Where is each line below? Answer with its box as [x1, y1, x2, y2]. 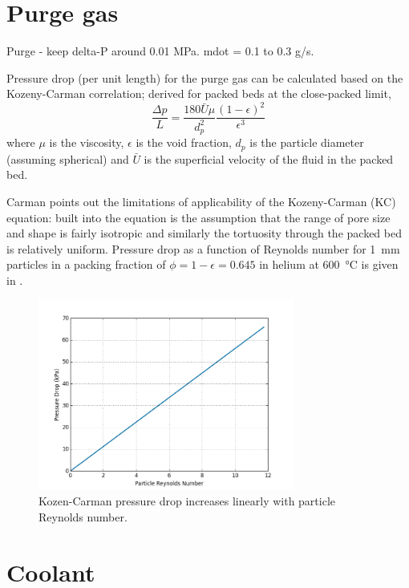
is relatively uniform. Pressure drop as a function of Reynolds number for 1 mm [6, 240, 400, 257]
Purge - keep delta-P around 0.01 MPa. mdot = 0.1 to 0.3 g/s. [6, 43, 314, 59]
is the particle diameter [249, 134, 364, 151]
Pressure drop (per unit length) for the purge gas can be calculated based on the [6, 69, 403, 86]
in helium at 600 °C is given [259, 256, 399, 273]
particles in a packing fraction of [6, 256, 166, 273]
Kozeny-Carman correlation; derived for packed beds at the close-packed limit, [6, 85, 391, 102]
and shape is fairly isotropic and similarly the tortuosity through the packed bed [6, 225, 402, 241]
